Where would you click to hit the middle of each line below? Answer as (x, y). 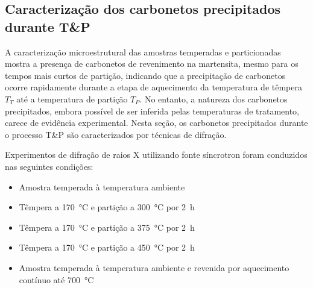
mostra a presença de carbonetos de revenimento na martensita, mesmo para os (152, 64)
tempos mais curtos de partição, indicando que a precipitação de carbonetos (145, 75)
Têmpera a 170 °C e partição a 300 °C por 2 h (107, 207)
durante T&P (48, 26)
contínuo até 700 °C (56, 279)
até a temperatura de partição (72, 99)
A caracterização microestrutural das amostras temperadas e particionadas (143, 52)
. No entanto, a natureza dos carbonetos (213, 99)
